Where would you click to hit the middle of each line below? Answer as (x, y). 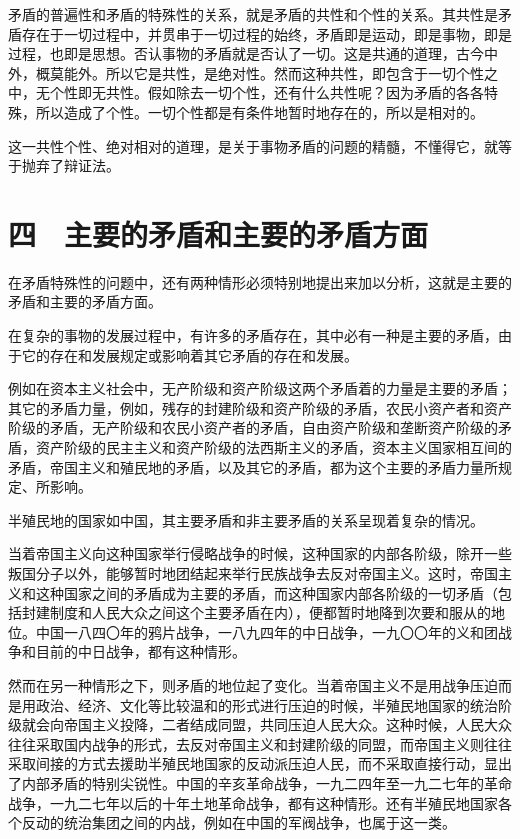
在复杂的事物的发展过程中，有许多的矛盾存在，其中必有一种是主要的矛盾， (253, 335)
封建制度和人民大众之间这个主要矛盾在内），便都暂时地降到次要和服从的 (256, 612)
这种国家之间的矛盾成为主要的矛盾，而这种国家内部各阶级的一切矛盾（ (266, 592)
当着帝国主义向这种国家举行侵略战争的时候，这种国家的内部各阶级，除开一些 (260, 553)
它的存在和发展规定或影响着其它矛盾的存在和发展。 (189, 354)
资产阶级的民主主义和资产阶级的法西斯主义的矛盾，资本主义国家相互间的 (273, 447)
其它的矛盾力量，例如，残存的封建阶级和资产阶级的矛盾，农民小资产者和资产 (260, 407)
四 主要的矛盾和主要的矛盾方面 (218, 233)
